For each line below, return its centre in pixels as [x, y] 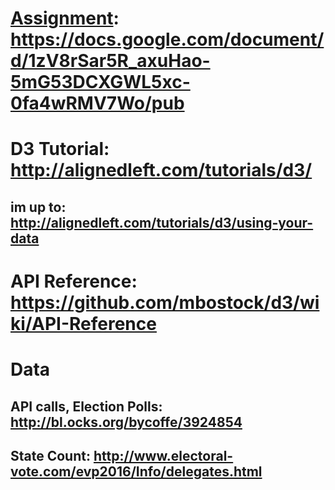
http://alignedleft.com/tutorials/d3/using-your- [162, 222]
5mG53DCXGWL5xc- [100, 82]
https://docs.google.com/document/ [167, 39]
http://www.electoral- [163, 455]
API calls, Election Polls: [86, 406]
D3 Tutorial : [60, 149]
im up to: [38, 207]
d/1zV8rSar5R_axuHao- [110, 61]
